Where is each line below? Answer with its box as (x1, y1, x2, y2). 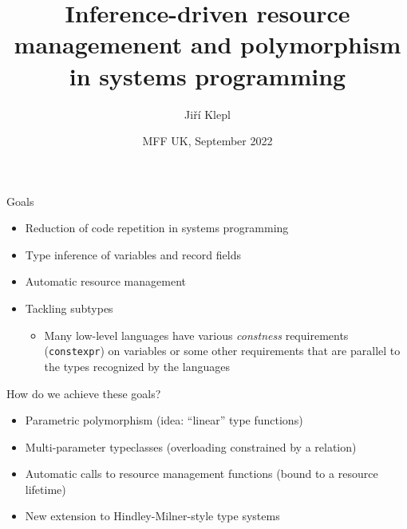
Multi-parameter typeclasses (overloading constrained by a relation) (25, 438, 357, 455)
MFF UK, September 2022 (142, 132, 273, 149)
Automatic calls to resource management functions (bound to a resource (25, 465, 378, 482)
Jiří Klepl (184, 105, 231, 122)
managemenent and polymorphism (14, 28, 401, 61)
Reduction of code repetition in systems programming (25, 219, 289, 236)
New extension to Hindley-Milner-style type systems (25, 507, 280, 524)
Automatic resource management (25, 273, 186, 290)
